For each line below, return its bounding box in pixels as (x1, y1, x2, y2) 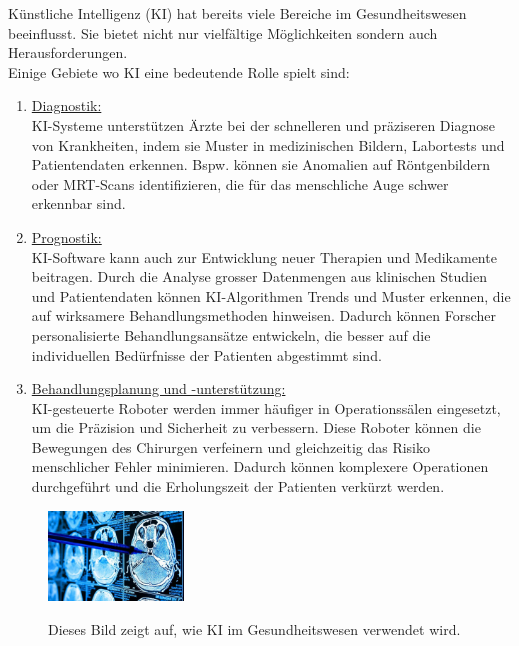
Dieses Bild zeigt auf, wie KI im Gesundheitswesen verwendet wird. (48, 618, 461, 639)
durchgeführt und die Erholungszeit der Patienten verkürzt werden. (31, 476, 445, 497)
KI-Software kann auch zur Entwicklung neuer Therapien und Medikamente (31, 246, 497, 267)
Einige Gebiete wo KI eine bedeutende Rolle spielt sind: (8, 61, 350, 82)
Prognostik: (31, 226, 102, 247)
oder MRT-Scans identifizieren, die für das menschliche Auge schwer (31, 173, 449, 194)
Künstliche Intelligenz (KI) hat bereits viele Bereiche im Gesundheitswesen (8, 3, 467, 23)
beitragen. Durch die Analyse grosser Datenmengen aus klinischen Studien (31, 266, 487, 287)
